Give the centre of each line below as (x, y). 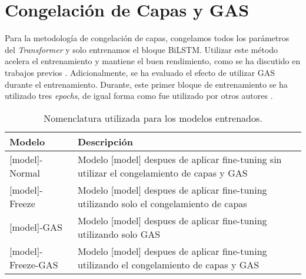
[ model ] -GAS (36, 227)
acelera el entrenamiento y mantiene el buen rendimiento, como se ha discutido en (153, 61)
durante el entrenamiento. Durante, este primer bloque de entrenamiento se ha (146, 84)
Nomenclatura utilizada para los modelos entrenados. (153, 118)
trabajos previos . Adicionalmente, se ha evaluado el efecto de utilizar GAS (140, 72)
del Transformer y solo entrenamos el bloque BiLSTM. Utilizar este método (142, 49)
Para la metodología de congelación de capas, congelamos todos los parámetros (147, 38)
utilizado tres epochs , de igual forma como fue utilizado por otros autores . (139, 96)
